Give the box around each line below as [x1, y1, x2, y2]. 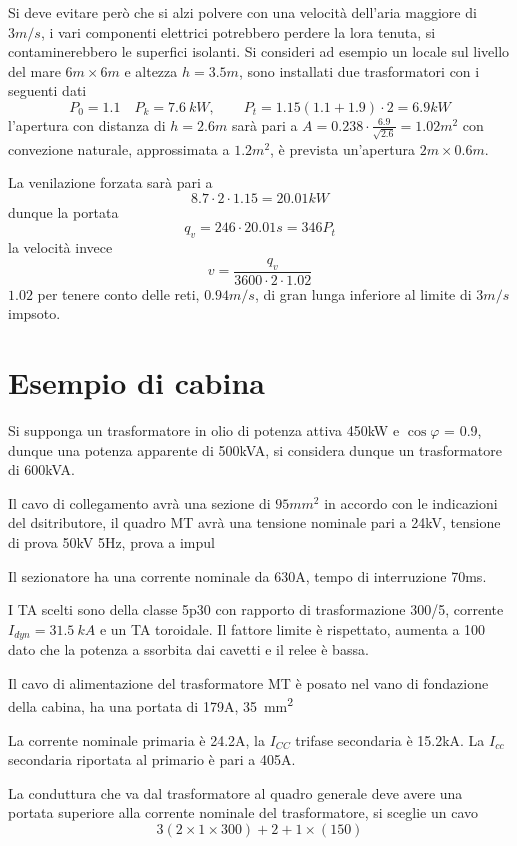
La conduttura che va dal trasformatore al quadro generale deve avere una [8, 782, 463, 803]
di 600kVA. [8, 459, 75, 480]
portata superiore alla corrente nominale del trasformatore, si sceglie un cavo [8, 802, 478, 823]
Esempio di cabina [8, 362, 265, 403]
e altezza [124, 60, 178, 81]
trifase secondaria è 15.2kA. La [295, 729, 485, 750]
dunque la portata [8, 201, 119, 222]
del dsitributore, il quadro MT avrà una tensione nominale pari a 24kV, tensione [8, 512, 501, 533]
